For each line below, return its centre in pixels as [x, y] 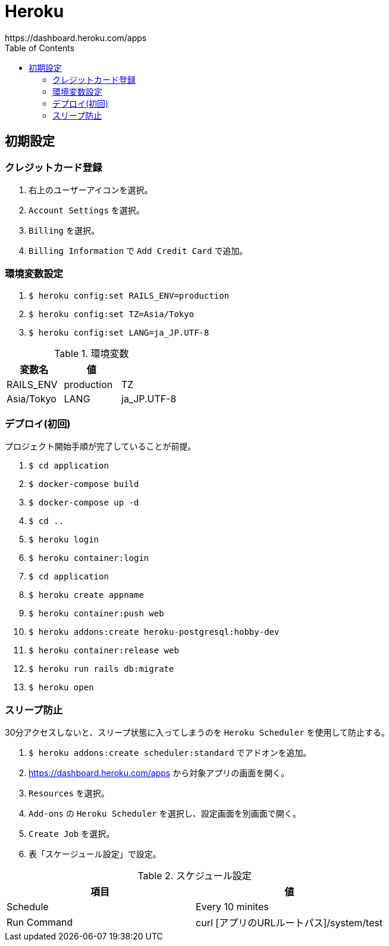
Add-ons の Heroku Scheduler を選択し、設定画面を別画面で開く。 [165, 814]
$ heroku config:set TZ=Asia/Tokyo [112, 314]
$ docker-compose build [84, 484]
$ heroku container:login [89, 558]
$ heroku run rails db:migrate [101, 669]
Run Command [40, 922]
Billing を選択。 [64, 230]
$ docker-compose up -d [84, 503]
